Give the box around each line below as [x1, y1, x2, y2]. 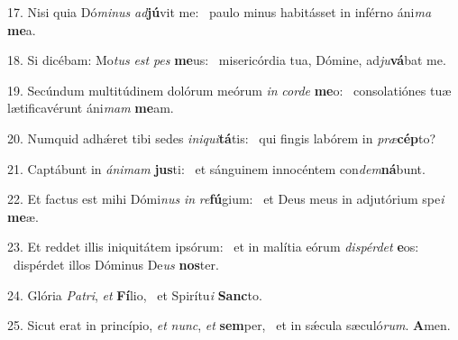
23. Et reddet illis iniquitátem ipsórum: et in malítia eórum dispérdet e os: [7, 237, 419, 256]
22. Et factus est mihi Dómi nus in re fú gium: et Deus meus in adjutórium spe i [7, 189, 444, 208]
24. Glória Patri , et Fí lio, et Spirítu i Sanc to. [7, 285, 262, 304]
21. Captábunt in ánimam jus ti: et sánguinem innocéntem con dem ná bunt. [7, 159, 426, 178]
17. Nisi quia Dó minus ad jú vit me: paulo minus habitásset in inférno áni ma [7, 3, 432, 21]
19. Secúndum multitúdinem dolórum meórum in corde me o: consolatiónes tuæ [7, 80, 452, 99]
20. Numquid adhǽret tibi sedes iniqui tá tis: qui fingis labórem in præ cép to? [7, 128, 436, 147]
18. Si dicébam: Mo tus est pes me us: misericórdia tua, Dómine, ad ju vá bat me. [7, 51, 446, 69]
